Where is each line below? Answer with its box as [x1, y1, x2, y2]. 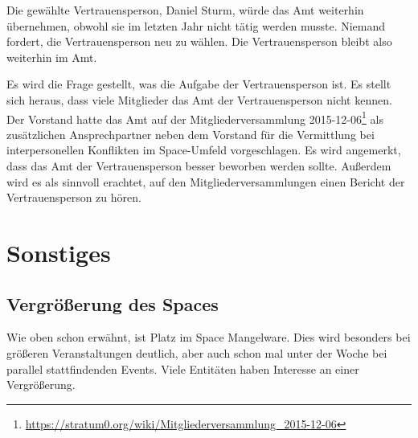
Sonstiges [6, 235, 111, 268]
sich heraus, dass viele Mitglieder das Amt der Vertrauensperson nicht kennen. [6, 91, 392, 108]
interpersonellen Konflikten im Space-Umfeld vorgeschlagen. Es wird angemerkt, [6, 141, 401, 158]
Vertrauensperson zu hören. [6, 189, 141, 206]
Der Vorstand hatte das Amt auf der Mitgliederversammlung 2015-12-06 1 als [6, 108, 383, 127]
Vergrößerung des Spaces [6, 291, 219, 316]
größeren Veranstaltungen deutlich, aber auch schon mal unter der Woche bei [6, 344, 387, 361]
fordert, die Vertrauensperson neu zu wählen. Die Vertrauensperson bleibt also [6, 33, 392, 50]
